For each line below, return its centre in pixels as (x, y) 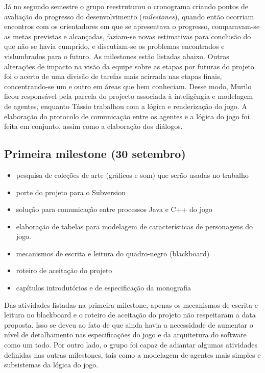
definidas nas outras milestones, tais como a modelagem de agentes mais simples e (132, 354)
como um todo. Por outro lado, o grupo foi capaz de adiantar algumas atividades (131, 345)
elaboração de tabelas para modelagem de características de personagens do (135, 226)
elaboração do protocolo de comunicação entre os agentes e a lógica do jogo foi (127, 116)
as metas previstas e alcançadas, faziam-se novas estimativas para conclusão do (128, 36)
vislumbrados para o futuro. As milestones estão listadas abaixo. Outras (117, 56)
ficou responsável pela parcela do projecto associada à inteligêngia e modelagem (129, 96)
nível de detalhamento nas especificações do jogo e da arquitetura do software (125, 335)
